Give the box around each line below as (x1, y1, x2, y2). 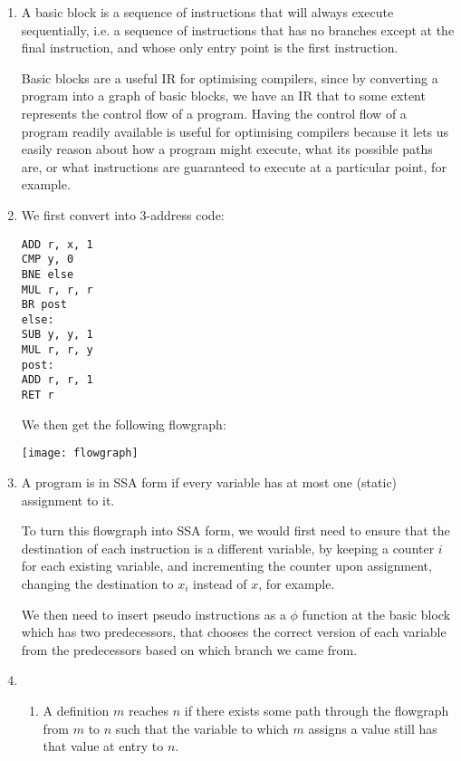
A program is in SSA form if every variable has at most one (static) (21, 473, 398, 491)
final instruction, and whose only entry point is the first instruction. (21, 38, 399, 57)
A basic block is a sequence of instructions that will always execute (21, 3, 394, 21)
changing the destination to (21, 573, 174, 592)
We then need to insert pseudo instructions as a (21, 604, 286, 623)
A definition (43, 700, 110, 719)
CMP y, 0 (21, 253, 74, 266)
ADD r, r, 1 (21, 373, 93, 387)
